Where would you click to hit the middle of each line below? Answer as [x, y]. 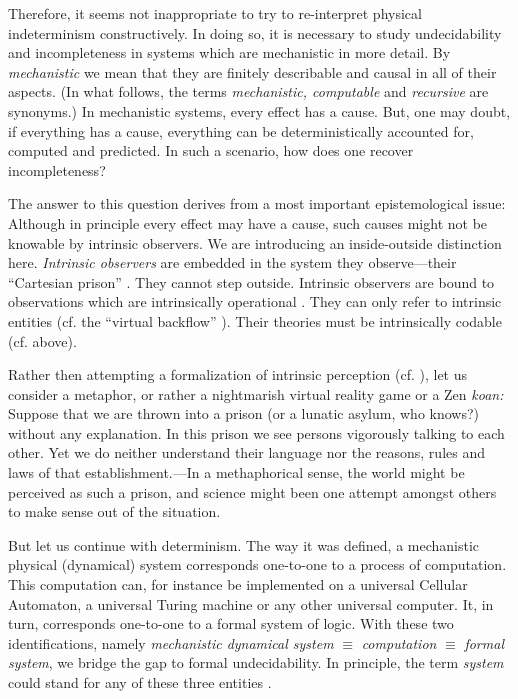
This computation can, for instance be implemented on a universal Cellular [238, 584]
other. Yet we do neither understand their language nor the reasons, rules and [246, 452]
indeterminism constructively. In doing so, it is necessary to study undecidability [255, 32]
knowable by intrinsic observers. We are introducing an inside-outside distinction [255, 242]
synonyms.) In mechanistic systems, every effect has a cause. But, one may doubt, [259, 110]
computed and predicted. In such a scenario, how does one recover [211, 150]
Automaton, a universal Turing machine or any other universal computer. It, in [251, 603]
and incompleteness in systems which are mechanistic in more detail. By [229, 52]
